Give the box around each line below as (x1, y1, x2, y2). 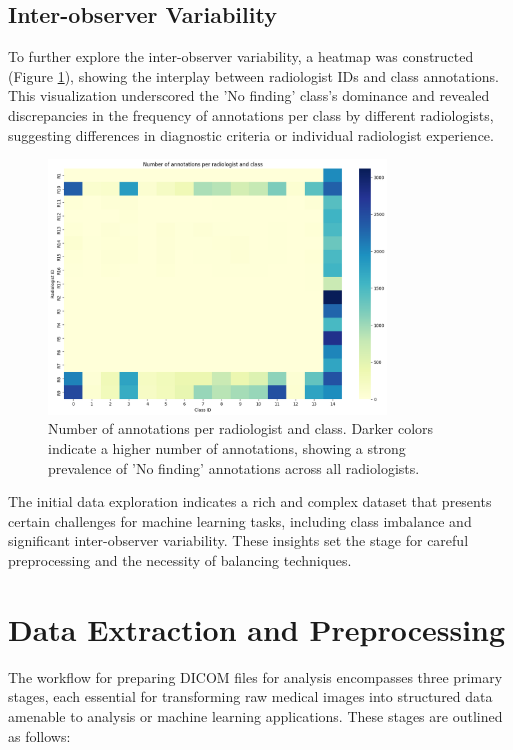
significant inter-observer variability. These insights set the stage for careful (8, 530, 469, 551)
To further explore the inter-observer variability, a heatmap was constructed (8, 46, 474, 67)
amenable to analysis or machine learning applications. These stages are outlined (8, 705, 503, 726)
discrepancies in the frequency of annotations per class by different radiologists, (8, 104, 494, 125)
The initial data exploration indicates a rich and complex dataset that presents (8, 491, 492, 512)
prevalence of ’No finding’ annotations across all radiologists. (48, 457, 420, 478)
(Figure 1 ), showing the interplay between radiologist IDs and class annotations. (8, 65, 499, 86)
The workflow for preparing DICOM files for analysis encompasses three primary (8, 666, 503, 687)
